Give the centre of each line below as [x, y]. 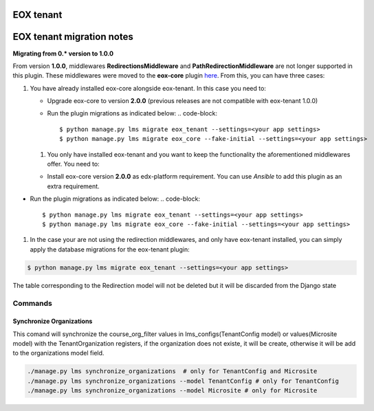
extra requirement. [73, 186]
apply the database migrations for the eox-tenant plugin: [110, 249]
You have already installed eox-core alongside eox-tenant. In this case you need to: [148, 88]
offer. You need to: [73, 164]
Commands [33, 303]
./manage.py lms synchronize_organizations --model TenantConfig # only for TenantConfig [183, 381]
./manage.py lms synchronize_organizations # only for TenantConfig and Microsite [172, 371]
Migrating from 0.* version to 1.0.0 [63, 53]
